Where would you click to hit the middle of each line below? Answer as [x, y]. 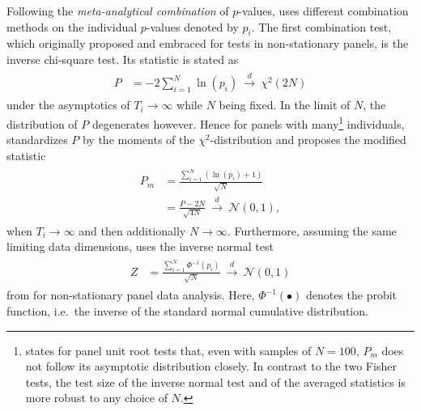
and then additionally [132, 230]
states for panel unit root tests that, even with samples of [168, 350]
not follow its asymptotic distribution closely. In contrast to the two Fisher [211, 366]
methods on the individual [72, 26]
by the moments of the [138, 140]
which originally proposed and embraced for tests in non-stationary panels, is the [208, 43]
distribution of [42, 123]
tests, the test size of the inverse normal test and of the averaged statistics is [215, 381]
